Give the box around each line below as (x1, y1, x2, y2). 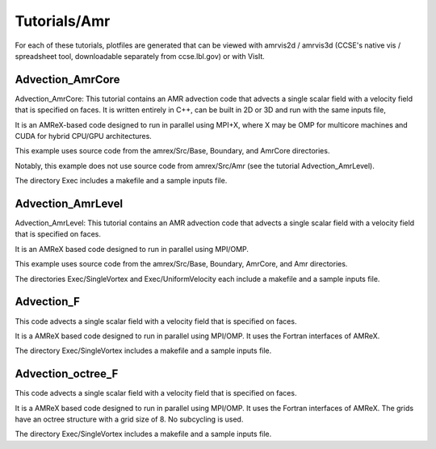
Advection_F (15, 295, 81, 308)
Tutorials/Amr (15, 12, 111, 30)
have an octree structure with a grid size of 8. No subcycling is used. (15, 414, 244, 424)
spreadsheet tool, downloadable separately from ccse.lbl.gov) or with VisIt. (15, 51, 266, 61)
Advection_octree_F (15, 367, 119, 381)
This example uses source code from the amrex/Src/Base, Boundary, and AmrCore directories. (15, 146, 330, 156)
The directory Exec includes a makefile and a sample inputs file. (15, 176, 228, 186)
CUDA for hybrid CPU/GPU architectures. (15, 132, 153, 141)
